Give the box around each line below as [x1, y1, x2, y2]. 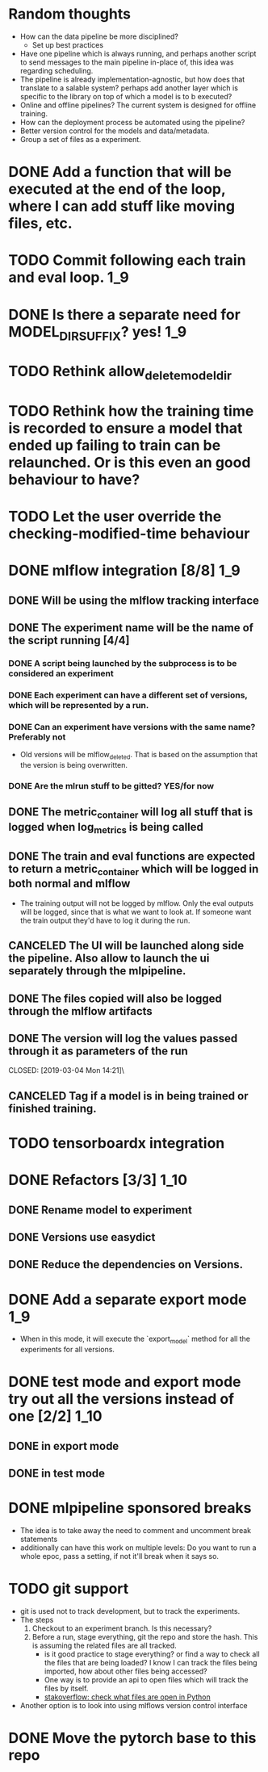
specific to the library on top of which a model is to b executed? [19, 91, 232, 101]
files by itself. [44, 1683, 89, 1693]
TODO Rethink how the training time [8, 402, 254, 421]
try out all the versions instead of [8, 1390, 235, 1409]
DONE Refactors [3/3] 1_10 [8, 1171, 188, 1189]
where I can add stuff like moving [8, 197, 236, 216]
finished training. [8, 1101, 97, 1115]
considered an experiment [8, 668, 115, 679]
